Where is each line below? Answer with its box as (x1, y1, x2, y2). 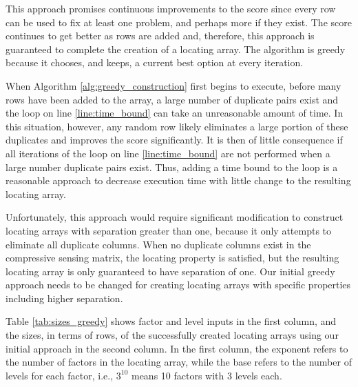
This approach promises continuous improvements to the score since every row (6, 1, 336, 15)
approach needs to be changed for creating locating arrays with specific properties (6, 277, 351, 292)
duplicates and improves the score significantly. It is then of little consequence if (6, 132, 343, 147)
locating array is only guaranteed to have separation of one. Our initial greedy (6, 264, 335, 278)
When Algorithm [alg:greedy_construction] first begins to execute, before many (6, 78, 341, 92)
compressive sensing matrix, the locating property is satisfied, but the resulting (6, 250, 339, 265)
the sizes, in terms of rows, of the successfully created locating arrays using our (6, 328, 339, 342)
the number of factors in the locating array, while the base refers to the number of (6, 355, 352, 369)
